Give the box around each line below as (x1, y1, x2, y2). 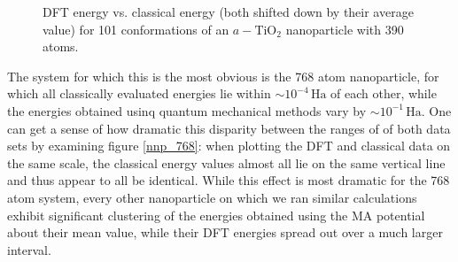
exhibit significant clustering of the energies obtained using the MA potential (7, 205, 425, 224)
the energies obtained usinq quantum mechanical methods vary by (7, 101, 367, 119)
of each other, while (330, 84, 437, 103)
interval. (7, 240, 51, 258)
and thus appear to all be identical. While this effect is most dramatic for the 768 (7, 171, 450, 189)
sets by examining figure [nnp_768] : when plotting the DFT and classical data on (7, 136, 451, 155)
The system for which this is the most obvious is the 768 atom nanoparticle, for (7, 66, 439, 85)
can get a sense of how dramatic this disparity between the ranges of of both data (7, 119, 451, 137)
